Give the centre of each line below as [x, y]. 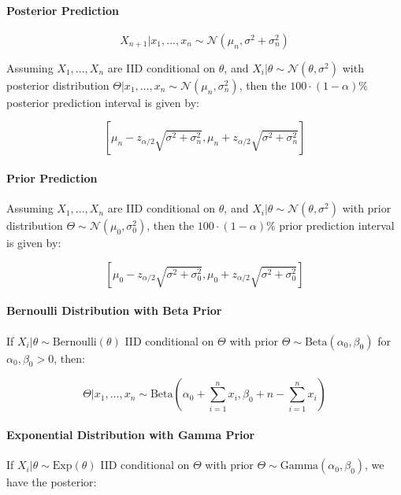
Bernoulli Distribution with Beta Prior [114, 310]
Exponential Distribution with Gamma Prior [131, 434]
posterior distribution [58, 85]
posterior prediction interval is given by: [103, 102]
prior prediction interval [337, 225]
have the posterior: [52, 482]
